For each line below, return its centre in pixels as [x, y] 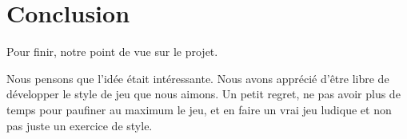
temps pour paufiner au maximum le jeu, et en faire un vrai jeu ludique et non [199, 109]
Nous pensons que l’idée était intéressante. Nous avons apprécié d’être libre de [198, 78]
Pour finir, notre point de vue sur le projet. [112, 52]
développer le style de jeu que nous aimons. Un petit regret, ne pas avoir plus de [203, 94]
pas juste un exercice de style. [80, 125]
